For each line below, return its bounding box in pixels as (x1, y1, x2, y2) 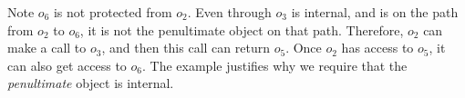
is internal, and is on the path (291, 3, 459, 21)
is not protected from (53, 3, 172, 21)
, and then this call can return (101, 38, 270, 57)
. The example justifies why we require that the (142, 55, 408, 74)
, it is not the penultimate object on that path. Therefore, (79, 20, 404, 39)
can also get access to (7, 55, 127, 74)
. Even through (187, 3, 272, 21)
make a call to (7, 38, 87, 57)
